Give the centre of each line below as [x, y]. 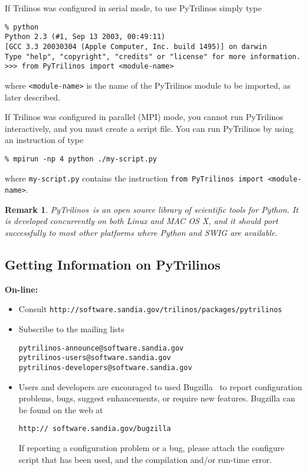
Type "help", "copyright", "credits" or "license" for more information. [153, 56]
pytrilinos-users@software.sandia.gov [95, 358]
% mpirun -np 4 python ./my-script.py [81, 159]
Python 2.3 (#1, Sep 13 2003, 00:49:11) [85, 37]
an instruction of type [44, 140]
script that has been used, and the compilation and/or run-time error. [145, 459]
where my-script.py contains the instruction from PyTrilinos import [134, 178]
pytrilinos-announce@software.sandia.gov [101, 348]
